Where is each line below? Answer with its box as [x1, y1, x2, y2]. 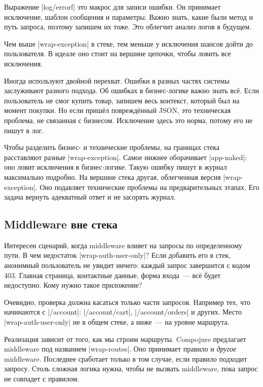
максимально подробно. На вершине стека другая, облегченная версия [4, 171, 221, 182]
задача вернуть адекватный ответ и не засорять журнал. [4, 191, 176, 202]
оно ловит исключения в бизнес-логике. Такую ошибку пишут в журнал [4, 162, 227, 172]
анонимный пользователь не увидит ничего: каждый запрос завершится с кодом [4, 260, 250, 270]
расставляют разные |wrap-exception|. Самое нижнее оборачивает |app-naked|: [4, 151, 247, 162]
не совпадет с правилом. [4, 373, 80, 384]
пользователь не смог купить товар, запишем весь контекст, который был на [4, 95, 240, 105]
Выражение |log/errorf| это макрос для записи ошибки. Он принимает [4, 2, 221, 12]
